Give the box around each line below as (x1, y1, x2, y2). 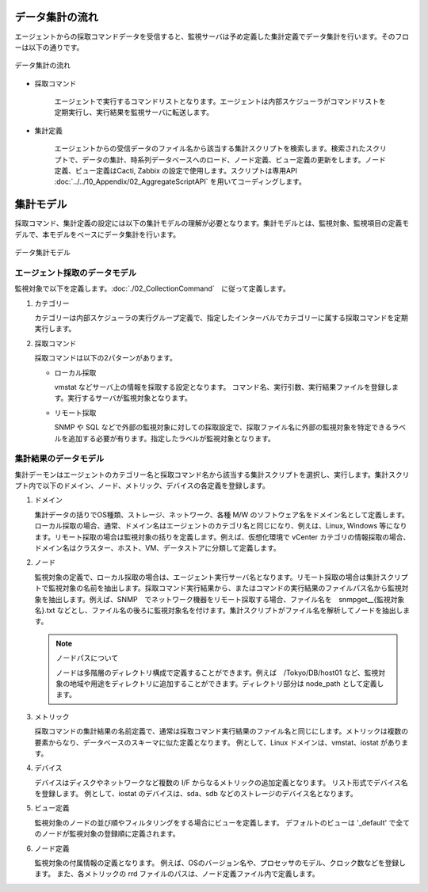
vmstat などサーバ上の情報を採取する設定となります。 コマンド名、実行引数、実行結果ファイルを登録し (54, 382, 392, 391)
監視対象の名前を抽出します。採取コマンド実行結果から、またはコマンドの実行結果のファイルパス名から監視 (48, 583, 402, 593)
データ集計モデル (14, 248, 71, 257)
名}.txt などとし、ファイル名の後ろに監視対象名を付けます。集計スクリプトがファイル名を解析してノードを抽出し (34, 605, 403, 615)
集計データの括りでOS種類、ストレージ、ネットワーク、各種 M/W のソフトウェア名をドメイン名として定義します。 (34, 509, 410, 519)
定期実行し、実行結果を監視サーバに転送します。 (54, 108, 214, 117)
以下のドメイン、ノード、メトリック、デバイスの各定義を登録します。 (42, 481, 269, 490)
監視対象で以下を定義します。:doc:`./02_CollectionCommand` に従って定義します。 (14, 284, 290, 293)
